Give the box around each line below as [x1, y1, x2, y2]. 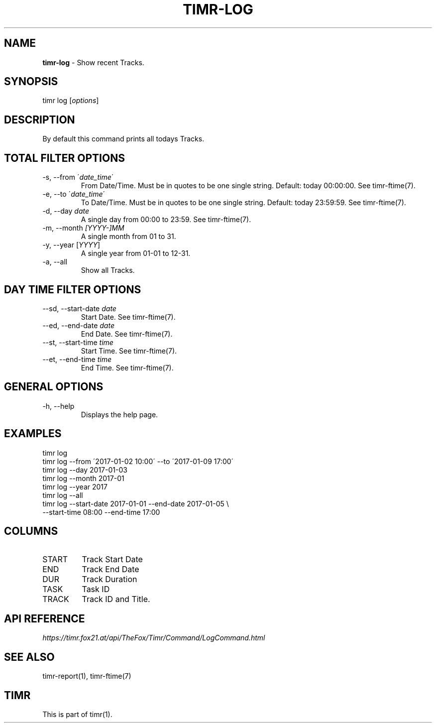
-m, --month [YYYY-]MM [42, 224, 124, 233]
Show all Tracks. [81, 266, 135, 275]
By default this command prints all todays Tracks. [42, 134, 205, 143]
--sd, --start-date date [42, 304, 116, 313]
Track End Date [82, 564, 139, 574]
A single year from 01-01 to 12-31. [81, 249, 191, 258]
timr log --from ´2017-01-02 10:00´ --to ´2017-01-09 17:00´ [42, 457, 234, 466]
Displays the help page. [81, 410, 158, 419]
